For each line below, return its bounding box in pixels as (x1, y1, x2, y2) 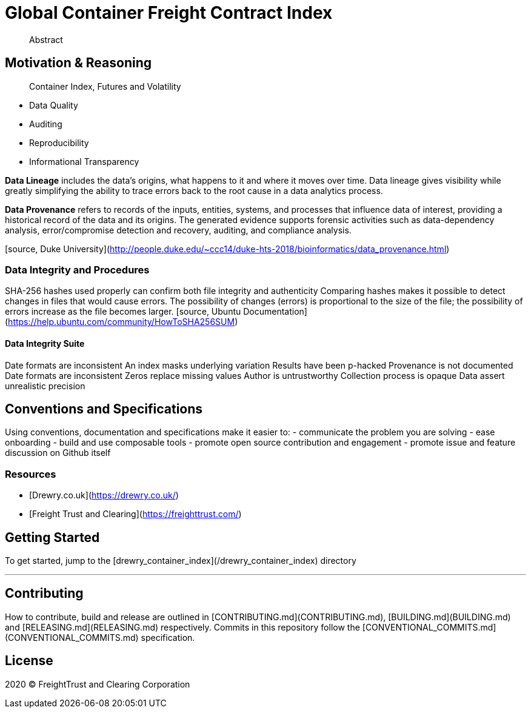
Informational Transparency (29, 156, 139, 167)
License (5, 653, 53, 669)
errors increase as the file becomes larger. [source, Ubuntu (5, 306, 241, 317)
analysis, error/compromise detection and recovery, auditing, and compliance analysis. (5, 224, 352, 235)
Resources (5, 467, 56, 480)
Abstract (29, 34, 63, 45)
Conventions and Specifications (5, 401, 203, 417)
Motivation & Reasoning (5, 55, 152, 71)
